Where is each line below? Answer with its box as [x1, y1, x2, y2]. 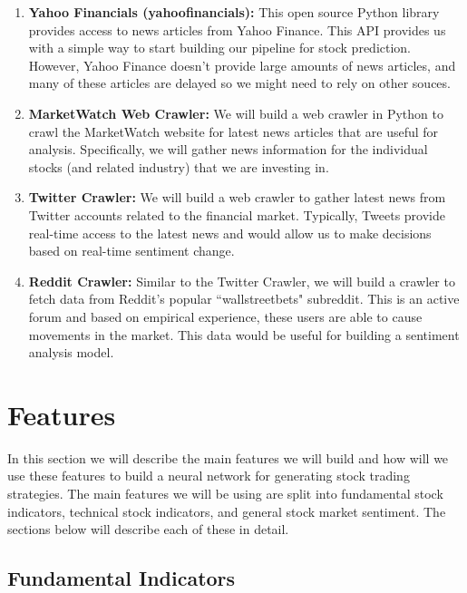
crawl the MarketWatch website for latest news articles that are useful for [28, 122, 439, 141]
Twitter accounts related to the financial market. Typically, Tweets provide [28, 205, 445, 224]
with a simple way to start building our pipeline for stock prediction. [28, 38, 411, 57]
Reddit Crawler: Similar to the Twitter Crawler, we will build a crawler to [28, 271, 455, 290]
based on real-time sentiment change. [28, 241, 235, 260]
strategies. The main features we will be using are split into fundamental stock [7, 484, 443, 502]
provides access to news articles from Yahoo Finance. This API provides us [28, 20, 446, 39]
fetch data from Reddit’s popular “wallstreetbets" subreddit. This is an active [28, 289, 460, 308]
